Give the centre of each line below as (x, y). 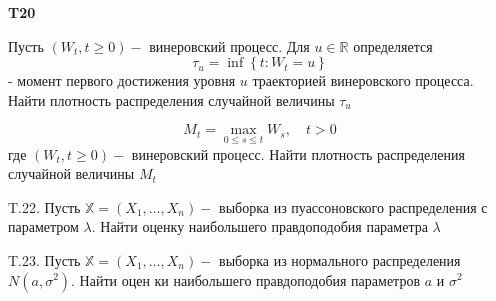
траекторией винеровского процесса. (363, 80)
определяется (393, 45)
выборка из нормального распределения (340, 259)
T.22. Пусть (44, 206)
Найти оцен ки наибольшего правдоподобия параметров (249, 279)
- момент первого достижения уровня (122, 80)
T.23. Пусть (44, 259)
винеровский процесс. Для (229, 45)
